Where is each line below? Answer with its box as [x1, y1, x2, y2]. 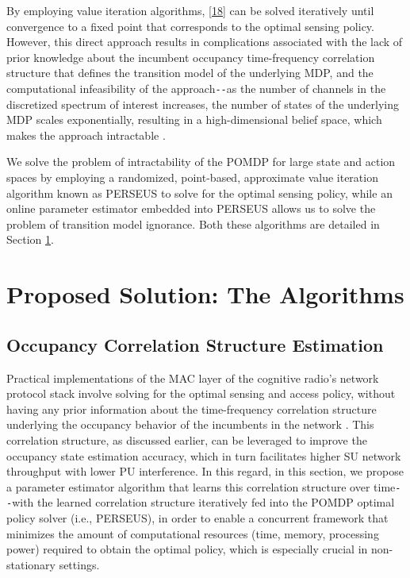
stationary [6, 556, 56, 572]
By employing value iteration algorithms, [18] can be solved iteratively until [6, 2, 374, 18]
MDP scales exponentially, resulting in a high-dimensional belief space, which [6, 111, 382, 128]
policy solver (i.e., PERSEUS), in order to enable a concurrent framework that [6, 510, 389, 526]
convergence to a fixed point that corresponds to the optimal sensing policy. [6, 17, 374, 34]
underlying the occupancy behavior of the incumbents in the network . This [6, 416, 374, 433]
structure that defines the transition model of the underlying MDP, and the [6, 64, 374, 81]
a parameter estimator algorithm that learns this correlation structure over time [6, 478, 396, 495]
